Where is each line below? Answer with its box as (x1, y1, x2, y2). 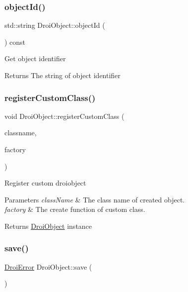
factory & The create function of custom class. (4, 204, 145, 214)
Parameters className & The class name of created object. (4, 194, 185, 204)
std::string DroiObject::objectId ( (4, 20, 105, 30)
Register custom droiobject (4, 178, 86, 188)
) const (4, 36, 26, 47)
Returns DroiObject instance (4, 220, 92, 231)
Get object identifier (4, 53, 66, 64)
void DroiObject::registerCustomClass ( (4, 110, 125, 121)
